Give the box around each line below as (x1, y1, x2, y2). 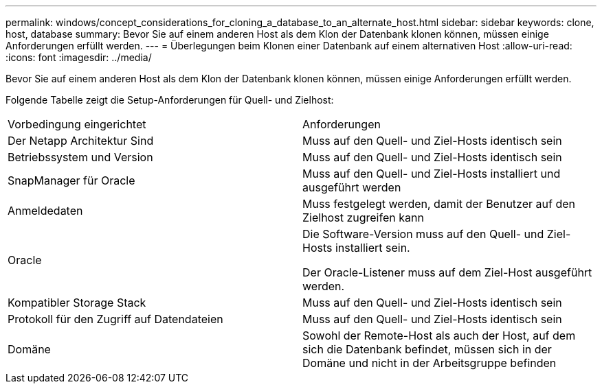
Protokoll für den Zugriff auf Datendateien (8, 312, 223, 326)
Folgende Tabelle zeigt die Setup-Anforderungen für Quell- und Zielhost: (5, 94, 334, 106)
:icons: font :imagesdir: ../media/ (5, 51, 152, 63)
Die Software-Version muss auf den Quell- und (302, 227, 544, 241)
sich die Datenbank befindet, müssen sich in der (302, 342, 552, 356)
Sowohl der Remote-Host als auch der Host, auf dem (302, 329, 576, 342)
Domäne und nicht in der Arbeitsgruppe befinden (302, 356, 557, 370)
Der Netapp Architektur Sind (8, 134, 154, 148)
